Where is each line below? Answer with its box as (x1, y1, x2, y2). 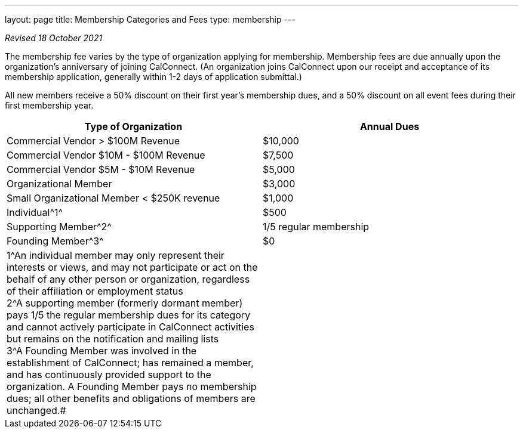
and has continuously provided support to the (7, 369, 211, 381)
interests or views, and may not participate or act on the (7, 261, 258, 273)
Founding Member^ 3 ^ (7, 235, 104, 247)
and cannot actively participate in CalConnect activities (7, 321, 254, 333)
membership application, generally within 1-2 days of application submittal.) (5, 72, 302, 82)
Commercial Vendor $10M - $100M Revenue (7, 149, 205, 161)
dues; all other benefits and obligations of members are (7, 392, 256, 404)
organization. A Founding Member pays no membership (7, 381, 257, 392)
